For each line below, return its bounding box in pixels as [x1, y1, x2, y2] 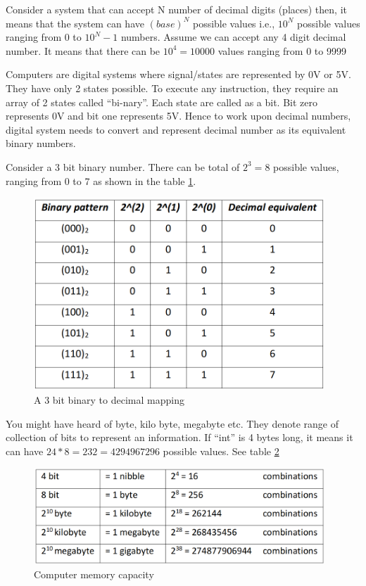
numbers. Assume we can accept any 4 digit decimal [120, 30, 346, 44]
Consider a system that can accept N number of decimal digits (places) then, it [6, 2, 347, 16]
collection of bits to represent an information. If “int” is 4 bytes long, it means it [6, 430, 353, 445]
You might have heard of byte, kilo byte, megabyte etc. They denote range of [6, 416, 339, 431]
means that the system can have [6, 15, 144, 30]
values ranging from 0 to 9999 [217, 43, 346, 58]
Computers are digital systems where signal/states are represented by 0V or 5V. [6, 67, 351, 82]
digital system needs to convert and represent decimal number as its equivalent [6, 122, 346, 136]
